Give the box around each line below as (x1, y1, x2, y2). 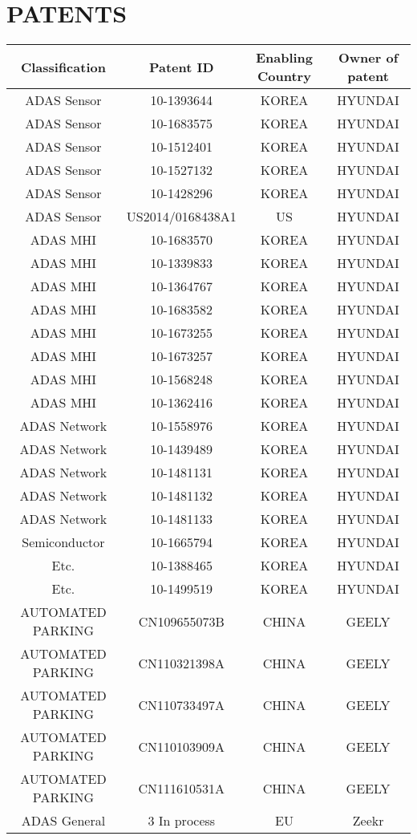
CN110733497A (138, 695, 225, 714)
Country (257, 67, 311, 86)
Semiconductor (22, 533, 105, 552)
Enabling (255, 48, 314, 67)
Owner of (338, 48, 399, 67)
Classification (20, 57, 106, 76)
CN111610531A (138, 778, 225, 797)
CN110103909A (138, 737, 225, 756)
